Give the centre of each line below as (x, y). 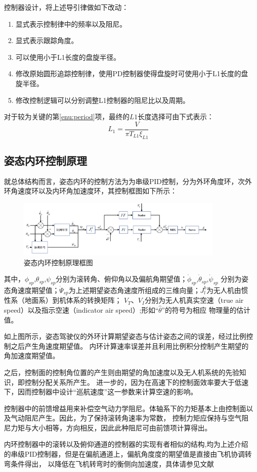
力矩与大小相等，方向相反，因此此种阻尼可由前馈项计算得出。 (111, 427)
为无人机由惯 (227, 290)
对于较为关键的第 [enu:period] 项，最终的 (67, 117)
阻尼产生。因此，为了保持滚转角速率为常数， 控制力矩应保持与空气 (133, 418)
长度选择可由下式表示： (176, 117)
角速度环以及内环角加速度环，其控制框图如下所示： (94, 191)
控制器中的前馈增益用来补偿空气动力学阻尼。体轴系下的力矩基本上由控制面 (125, 408)
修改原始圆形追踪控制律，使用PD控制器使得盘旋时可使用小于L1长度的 (128, 73)
